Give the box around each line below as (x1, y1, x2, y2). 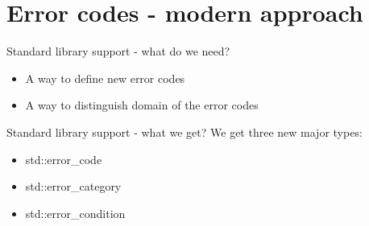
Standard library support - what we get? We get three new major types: (6, 123, 363, 140)
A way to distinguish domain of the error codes (25, 97, 259, 113)
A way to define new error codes (25, 69, 185, 86)
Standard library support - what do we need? (6, 43, 230, 60)
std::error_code (25, 150, 102, 167)
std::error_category (25, 178, 122, 195)
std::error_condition (25, 204, 126, 221)
